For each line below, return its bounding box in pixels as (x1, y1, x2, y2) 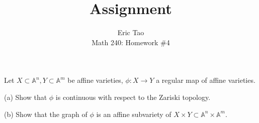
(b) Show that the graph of (4, 108, 88, 119)
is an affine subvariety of (96, 108, 171, 119)
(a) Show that (4, 91, 47, 102)
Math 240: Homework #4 (92, 37, 170, 47)
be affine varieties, (67, 75, 123, 85)
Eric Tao (117, 27, 144, 38)
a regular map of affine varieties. (156, 75, 255, 85)
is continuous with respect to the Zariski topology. (55, 91, 211, 102)
